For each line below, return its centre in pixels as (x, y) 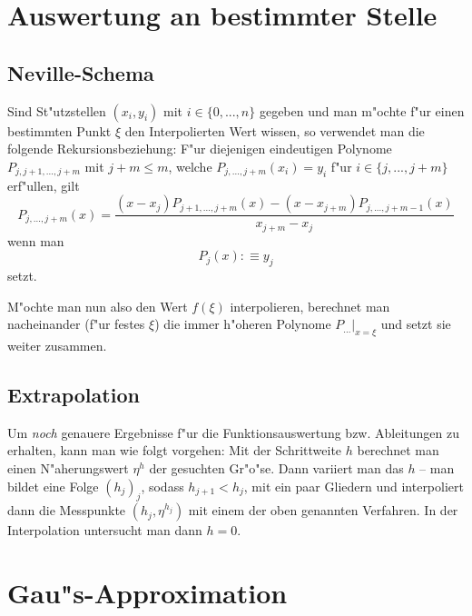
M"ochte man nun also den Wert (98, 306)
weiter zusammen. (57, 346)
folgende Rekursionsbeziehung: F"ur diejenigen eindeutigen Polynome (200, 149)
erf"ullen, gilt (44, 185)
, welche (190, 166)
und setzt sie (416, 324)
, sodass (162, 486)
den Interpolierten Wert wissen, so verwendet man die (275, 130)
